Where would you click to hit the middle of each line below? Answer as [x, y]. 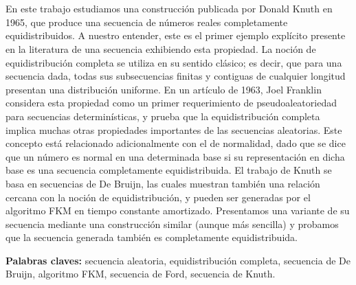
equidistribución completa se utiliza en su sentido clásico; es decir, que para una [174, 62]
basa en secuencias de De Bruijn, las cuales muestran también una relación [163, 183]
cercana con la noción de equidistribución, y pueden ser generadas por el [158, 197]
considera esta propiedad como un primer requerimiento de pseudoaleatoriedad [171, 103]
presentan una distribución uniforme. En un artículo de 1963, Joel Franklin [164, 89]
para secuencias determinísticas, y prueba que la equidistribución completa [163, 116]
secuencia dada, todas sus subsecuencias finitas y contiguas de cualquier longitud [176, 76]
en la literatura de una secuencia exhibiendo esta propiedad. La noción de [161, 48]
